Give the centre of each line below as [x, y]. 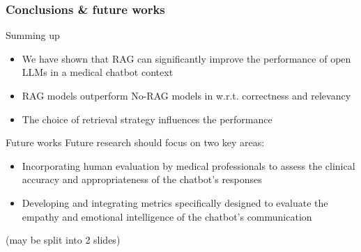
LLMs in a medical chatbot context [98, 72]
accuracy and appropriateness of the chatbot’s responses [142, 179]
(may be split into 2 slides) [63, 240]
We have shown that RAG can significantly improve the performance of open [186, 58]
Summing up [33, 35]
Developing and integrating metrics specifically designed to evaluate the [175, 202]
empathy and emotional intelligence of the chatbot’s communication [167, 216]
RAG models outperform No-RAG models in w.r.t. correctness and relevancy [186, 95]
